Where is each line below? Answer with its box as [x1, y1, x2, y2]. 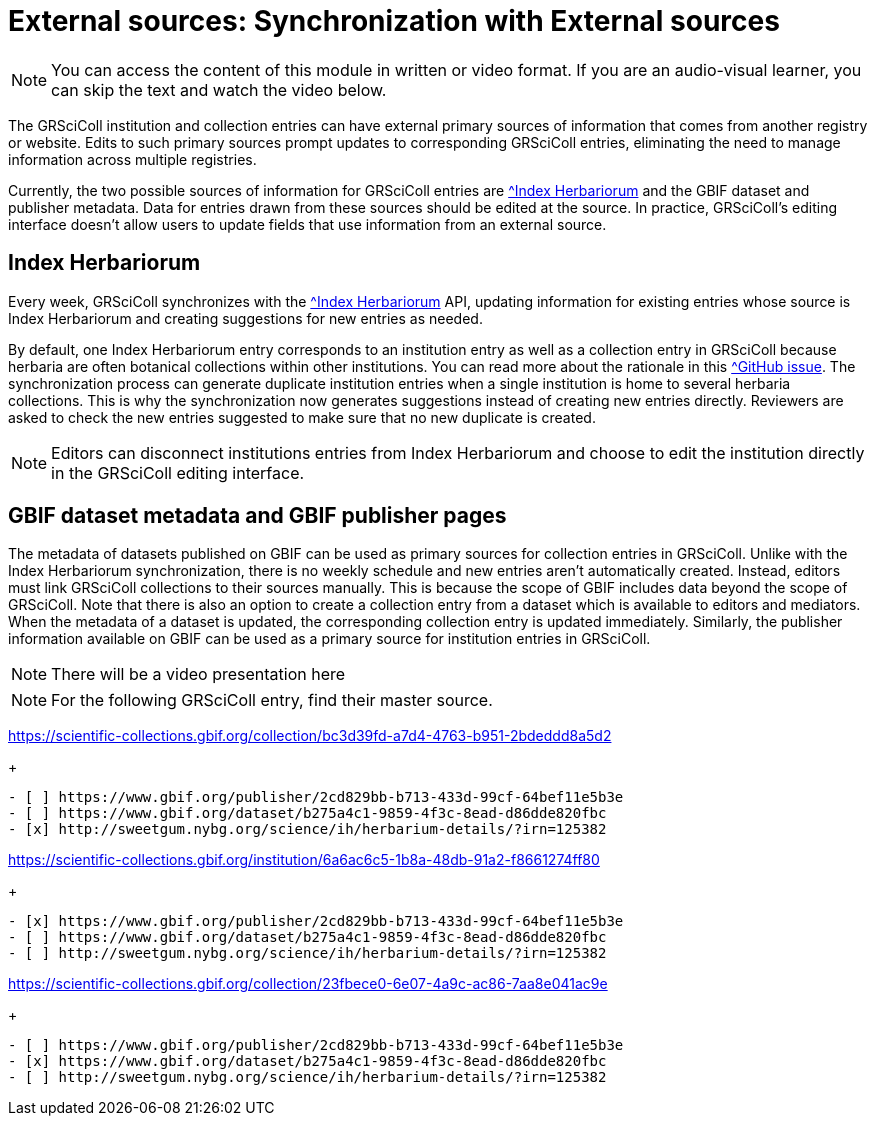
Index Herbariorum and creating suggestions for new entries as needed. [8, 309, 483, 327]
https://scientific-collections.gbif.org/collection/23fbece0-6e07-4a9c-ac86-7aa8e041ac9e [8, 975, 608, 993]
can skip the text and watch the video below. [51, 79, 387, 100]
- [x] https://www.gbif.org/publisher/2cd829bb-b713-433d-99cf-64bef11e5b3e [8, 913, 624, 930]
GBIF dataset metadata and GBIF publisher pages [8, 503, 507, 529]
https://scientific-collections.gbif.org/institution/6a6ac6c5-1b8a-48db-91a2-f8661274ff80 [8, 851, 600, 869]
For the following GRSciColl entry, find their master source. [51, 690, 493, 711]
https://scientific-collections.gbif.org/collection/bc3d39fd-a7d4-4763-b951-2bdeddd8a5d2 [8, 727, 612, 745]
